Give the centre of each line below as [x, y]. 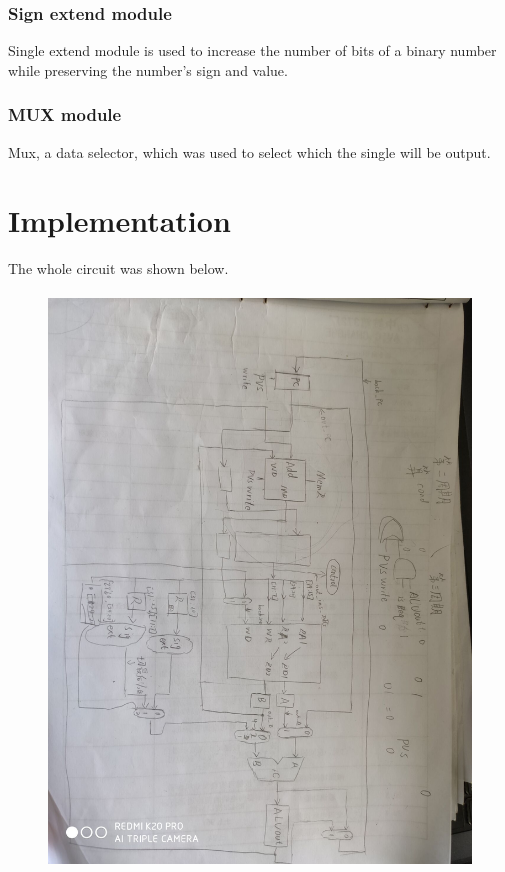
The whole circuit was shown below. [118, 268]
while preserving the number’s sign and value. [148, 69]
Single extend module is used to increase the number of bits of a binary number [252, 50]
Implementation [119, 220]
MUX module [65, 114]
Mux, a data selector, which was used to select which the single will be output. [249, 151]
